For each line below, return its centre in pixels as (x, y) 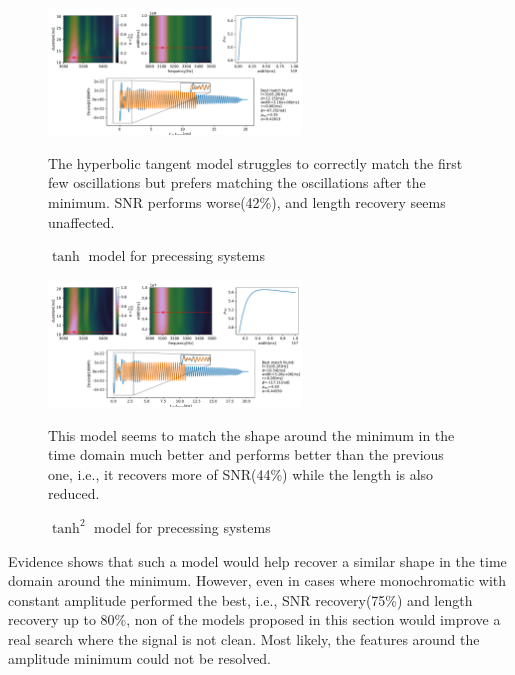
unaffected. (81, 221)
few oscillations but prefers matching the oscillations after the (237, 182)
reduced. (74, 493)
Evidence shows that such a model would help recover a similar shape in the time (257, 560)
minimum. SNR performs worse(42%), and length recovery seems (247, 201)
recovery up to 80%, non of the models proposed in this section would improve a (254, 619)
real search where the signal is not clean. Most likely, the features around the (244, 638)
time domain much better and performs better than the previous (246, 454)
